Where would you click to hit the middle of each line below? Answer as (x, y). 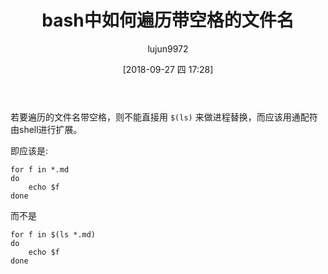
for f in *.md (40, 169)
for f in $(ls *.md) (53, 234)
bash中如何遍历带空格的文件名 (168, 20)
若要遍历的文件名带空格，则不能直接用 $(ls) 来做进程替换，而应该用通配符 (164, 117)
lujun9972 (168, 48)
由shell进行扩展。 (46, 129)
